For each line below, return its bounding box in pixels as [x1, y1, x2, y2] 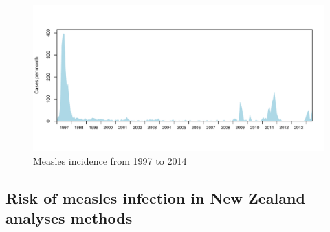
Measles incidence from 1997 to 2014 [33, 153, 187, 167]
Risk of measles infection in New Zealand [5, 187, 305, 208]
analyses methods [5, 207, 133, 228]
